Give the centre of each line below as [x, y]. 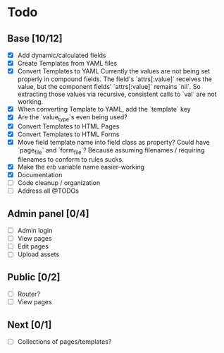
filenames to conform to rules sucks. [71, 160]
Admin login [35, 231]
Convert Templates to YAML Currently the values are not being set [114, 71]
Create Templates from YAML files [67, 64]
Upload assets [38, 254]
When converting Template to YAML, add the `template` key [104, 109]
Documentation [40, 175]
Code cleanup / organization [59, 183]
